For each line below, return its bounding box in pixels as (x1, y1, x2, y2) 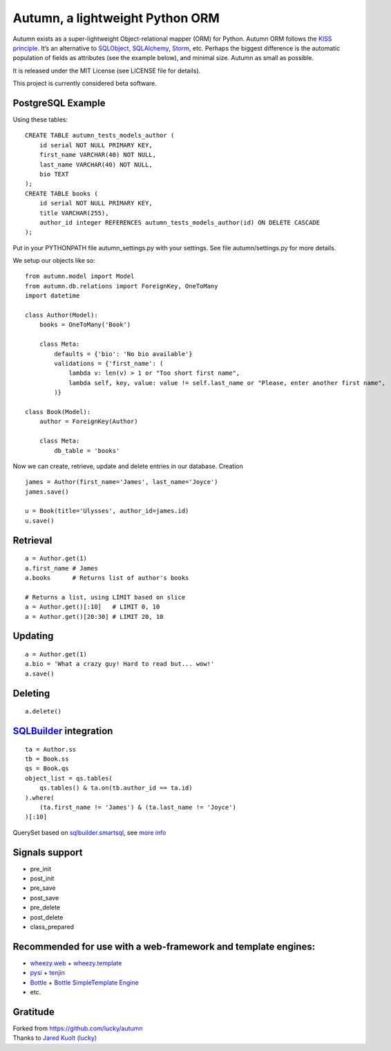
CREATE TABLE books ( (25, 189, 98, 197)
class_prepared (30, 922, 75, 931)
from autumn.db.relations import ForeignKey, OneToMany (25, 282, 218, 290)
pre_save (30, 884, 56, 892)
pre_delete (30, 903, 61, 912)
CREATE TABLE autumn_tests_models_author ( (25, 131, 175, 140)
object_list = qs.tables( (25, 774, 113, 782)
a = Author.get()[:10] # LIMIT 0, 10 (25, 603, 160, 611)
